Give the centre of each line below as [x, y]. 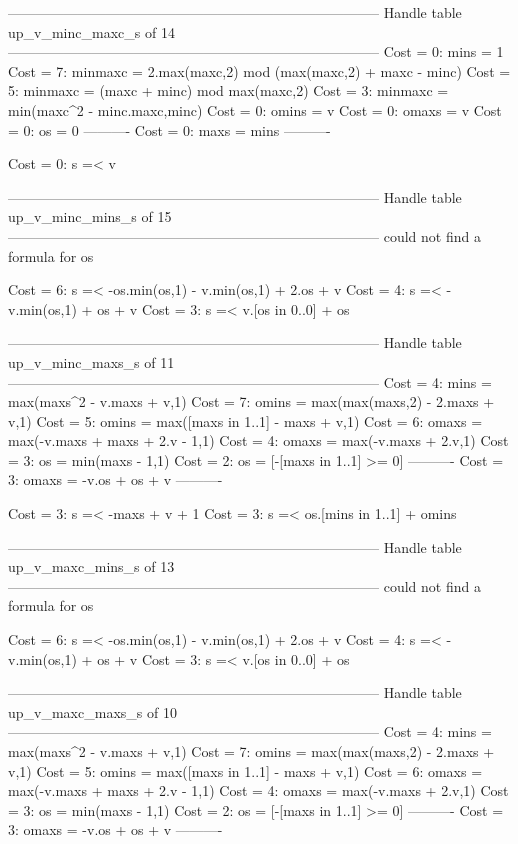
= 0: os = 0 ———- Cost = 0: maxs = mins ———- [169, 129]
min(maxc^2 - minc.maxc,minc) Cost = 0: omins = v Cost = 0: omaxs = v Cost [255, 109]
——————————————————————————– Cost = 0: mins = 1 [256, 51]
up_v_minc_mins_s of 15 [90, 216]
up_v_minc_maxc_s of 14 [91, 31]
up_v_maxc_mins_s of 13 [91, 566]
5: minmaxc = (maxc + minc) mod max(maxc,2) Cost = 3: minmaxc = [228, 90]
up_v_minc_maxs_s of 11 [91, 361]
